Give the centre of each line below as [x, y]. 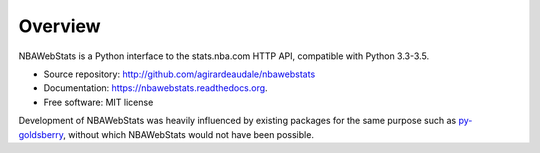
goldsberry [41, 134]
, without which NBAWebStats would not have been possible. [189, 134]
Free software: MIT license [98, 102]
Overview [59, 26]
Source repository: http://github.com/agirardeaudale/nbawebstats [179, 74]
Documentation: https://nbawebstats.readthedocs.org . [156, 88]
